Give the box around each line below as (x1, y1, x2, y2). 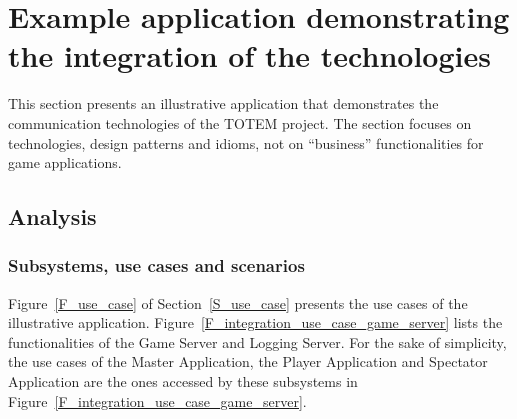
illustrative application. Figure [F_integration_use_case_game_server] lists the (8, 312, 503, 333)
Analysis (8, 201, 97, 232)
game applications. (8, 152, 122, 173)
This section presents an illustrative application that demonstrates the (8, 93, 439, 114)
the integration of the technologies (8, 35, 491, 76)
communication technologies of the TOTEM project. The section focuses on (8, 112, 472, 133)
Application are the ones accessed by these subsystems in (8, 371, 358, 392)
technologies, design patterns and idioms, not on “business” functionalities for (8, 132, 484, 153)
